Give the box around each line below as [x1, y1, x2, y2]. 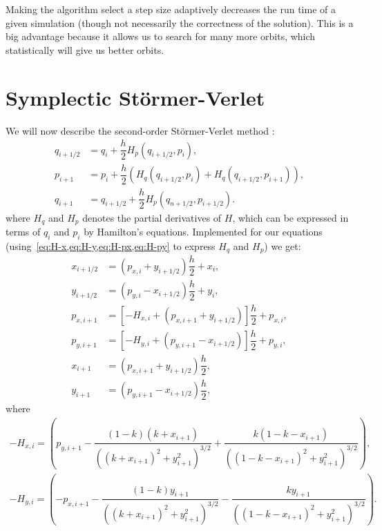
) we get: [264, 238, 301, 253]
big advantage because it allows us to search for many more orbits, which [6, 29, 316, 44]
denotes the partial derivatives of [82, 210, 222, 224]
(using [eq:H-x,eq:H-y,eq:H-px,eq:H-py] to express [6, 238, 216, 253]
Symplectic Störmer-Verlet [6, 83, 265, 111]
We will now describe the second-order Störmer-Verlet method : [6, 123, 275, 137]
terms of [6, 224, 41, 239]
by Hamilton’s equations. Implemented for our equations [84, 224, 323, 239]
